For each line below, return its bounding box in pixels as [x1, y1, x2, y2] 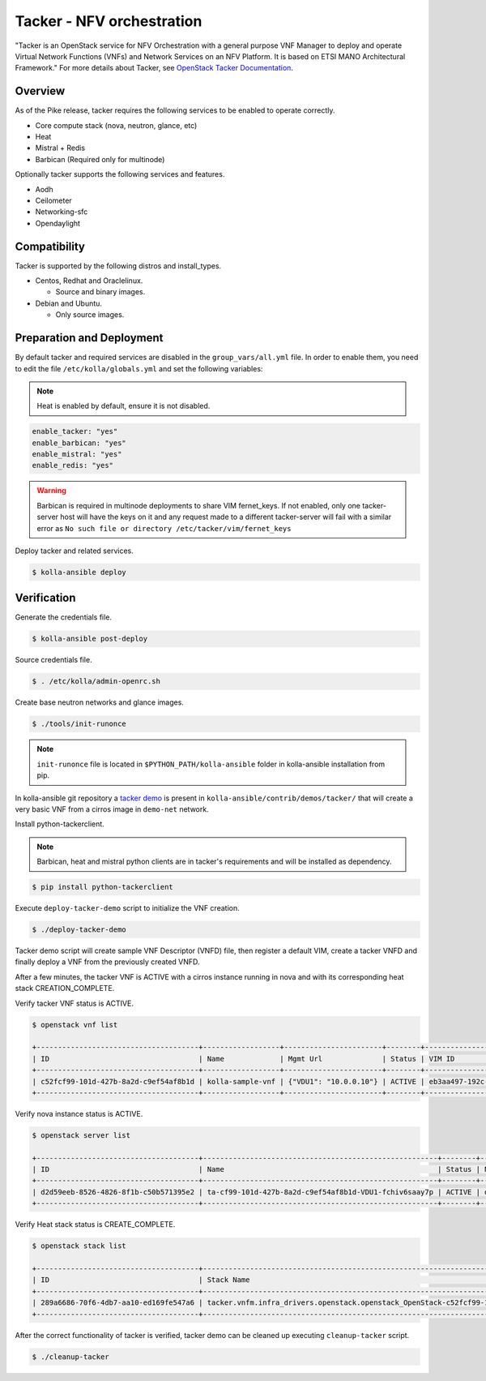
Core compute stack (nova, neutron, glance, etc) [35, 120, 198, 130]
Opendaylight [35, 218, 81, 228]
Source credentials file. [15, 655, 92, 665]
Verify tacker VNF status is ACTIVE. [15, 998, 134, 1008]
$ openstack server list [32, 1130, 131, 1139]
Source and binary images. [55, 287, 146, 297]
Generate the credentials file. [15, 612, 113, 622]
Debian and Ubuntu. [35, 298, 103, 308]
